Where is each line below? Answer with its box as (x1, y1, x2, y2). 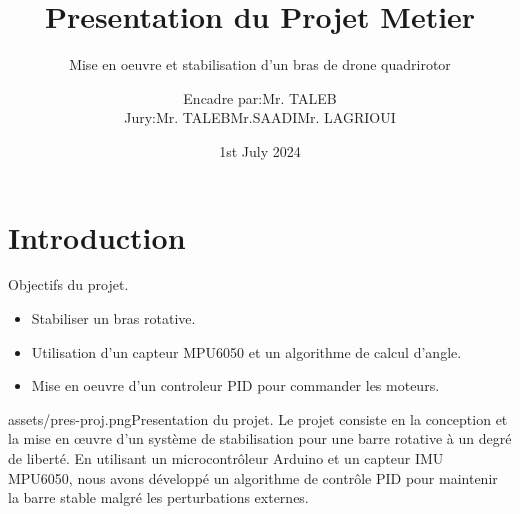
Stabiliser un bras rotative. (31, 308, 196, 329)
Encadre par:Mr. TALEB (183, 87, 337, 108)
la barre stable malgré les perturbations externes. (8, 487, 309, 508)
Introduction (8, 216, 186, 257)
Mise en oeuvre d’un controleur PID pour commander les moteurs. (31, 375, 440, 396)
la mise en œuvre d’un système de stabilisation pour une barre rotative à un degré (8, 428, 512, 449)
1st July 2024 (219, 140, 301, 161)
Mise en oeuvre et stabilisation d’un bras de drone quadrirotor (69, 54, 451, 75)
